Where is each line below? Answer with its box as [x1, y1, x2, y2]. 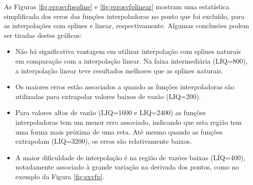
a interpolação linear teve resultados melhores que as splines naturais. [15, 65, 223, 75]
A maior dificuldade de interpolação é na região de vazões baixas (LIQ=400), [15, 152, 245, 162]
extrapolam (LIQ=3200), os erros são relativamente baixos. [15, 136, 192, 146]
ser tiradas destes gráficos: [4, 30, 82, 40]
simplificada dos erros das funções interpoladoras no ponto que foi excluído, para [4, 11, 245, 21]
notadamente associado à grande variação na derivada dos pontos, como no [15, 162, 239, 172]
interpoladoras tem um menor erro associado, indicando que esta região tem [15, 117, 242, 127]
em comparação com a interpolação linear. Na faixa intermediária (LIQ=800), [15, 55, 248, 66]
